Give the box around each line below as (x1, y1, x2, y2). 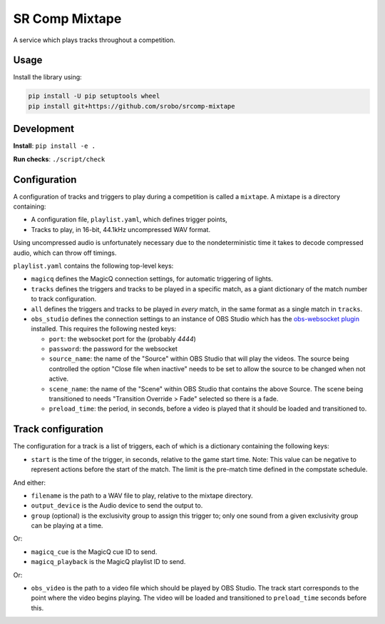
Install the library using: (13, 73, 82, 81)
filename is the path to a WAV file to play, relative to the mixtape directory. (31, 491, 253, 500)
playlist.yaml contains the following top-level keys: (13, 261, 174, 270)
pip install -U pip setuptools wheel (28, 92, 160, 100)
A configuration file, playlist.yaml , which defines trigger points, (31, 215, 227, 224)
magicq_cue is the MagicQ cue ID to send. (31, 547, 158, 556)
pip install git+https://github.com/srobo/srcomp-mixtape (28, 102, 235, 110)
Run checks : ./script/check (13, 154, 106, 163)
